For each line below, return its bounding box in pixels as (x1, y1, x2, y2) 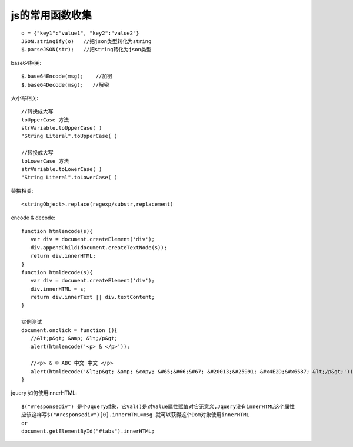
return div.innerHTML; (30, 252, 96, 259)
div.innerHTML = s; (30, 285, 87, 292)
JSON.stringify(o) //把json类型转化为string (21, 38, 152, 44)
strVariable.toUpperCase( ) (21, 124, 102, 132)
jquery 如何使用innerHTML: (11, 389, 78, 396)
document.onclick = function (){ (21, 327, 118, 333)
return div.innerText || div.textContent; (30, 294, 155, 301)
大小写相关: (11, 94, 39, 101)
